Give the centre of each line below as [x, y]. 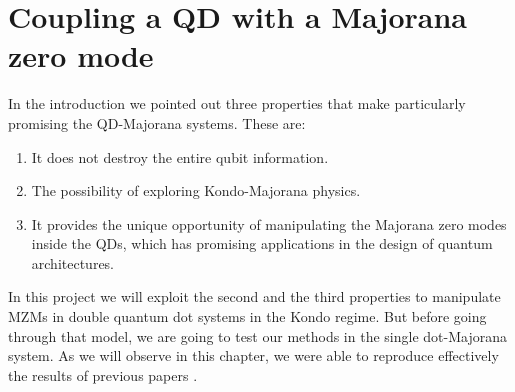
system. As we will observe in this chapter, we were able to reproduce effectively [253, 355]
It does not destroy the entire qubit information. [180, 156]
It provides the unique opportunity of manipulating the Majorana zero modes [269, 223]
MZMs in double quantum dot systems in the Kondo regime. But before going [247, 316]
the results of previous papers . [103, 374]
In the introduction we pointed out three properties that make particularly [237, 103]
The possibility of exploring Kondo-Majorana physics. [196, 190]
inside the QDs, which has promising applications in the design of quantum [262, 243]
